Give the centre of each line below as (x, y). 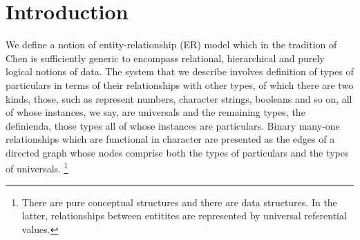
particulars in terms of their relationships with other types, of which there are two (180, 84)
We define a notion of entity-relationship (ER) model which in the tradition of (171, 44)
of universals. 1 (37, 168)
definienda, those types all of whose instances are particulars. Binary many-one (173, 125)
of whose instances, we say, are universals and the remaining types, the (155, 112)
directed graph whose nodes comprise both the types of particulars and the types (177, 152)
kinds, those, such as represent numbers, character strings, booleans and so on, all (179, 98)
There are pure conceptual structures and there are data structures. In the (179, 202)
